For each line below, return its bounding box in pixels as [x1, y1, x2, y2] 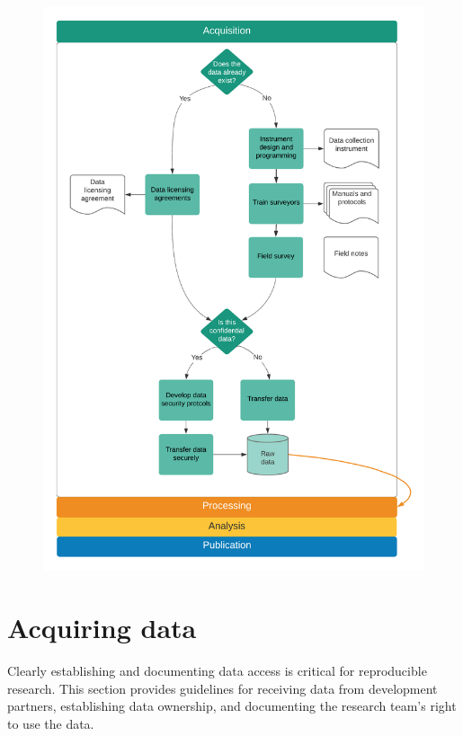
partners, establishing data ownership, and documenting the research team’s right [7, 696, 457, 715]
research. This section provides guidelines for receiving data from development [7, 678, 438, 697]
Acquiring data [7, 609, 197, 646]
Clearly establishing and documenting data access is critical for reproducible [7, 661, 427, 680]
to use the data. [7, 714, 94, 732]
